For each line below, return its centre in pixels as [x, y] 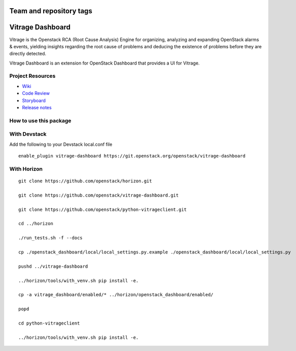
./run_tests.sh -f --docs [51, 238]
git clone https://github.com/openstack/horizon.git [85, 181]
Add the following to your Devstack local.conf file [61, 144]
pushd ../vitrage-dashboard [53, 266]
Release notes [37, 108]
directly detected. [28, 54]
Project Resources [32, 76]
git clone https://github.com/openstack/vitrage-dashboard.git [99, 195]
